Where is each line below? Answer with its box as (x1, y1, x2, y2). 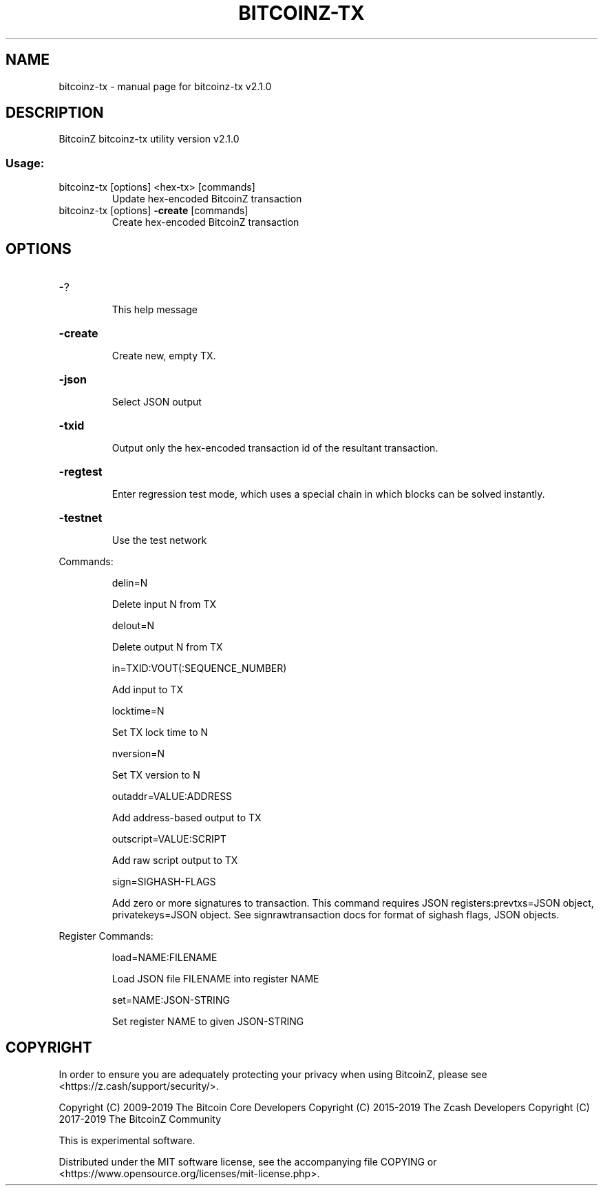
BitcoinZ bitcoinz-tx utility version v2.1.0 (59, 133, 240, 145)
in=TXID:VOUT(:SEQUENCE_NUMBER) (112, 662, 287, 675)
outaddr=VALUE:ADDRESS (112, 790, 233, 803)
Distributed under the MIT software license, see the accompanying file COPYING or (59, 1155, 437, 1168)
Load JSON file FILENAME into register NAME (112, 973, 319, 985)
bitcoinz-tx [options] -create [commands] (59, 204, 248, 217)
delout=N (112, 620, 154, 632)
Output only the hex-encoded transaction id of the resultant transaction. (112, 442, 438, 454)
